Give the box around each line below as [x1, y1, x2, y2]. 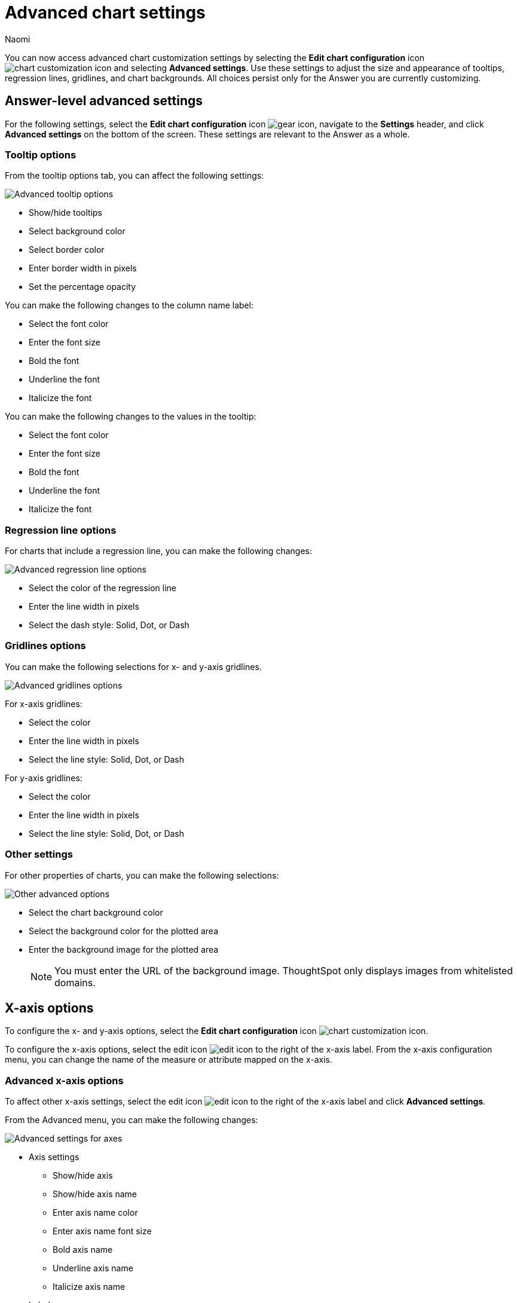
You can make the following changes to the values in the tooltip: [5, 411, 256, 422]
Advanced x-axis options [5, 1074, 124, 1087]
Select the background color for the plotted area [29, 925, 219, 936]
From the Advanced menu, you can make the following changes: [5, 1115, 258, 1125]
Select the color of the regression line [29, 583, 177, 594]
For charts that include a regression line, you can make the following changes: [5, 546, 312, 556]
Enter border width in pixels [29, 263, 137, 274]
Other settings [5, 848, 73, 861]
